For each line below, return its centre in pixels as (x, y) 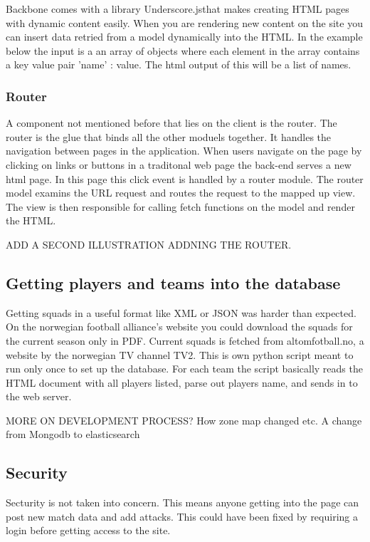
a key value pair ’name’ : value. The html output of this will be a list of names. (179, 64)
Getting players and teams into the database (173, 282)
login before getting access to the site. (88, 530)
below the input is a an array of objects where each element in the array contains (183, 50)
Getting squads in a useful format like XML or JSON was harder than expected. (181, 312)
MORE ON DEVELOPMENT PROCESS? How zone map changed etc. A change (184, 420)
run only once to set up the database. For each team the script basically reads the (184, 369)
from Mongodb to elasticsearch (73, 434)
